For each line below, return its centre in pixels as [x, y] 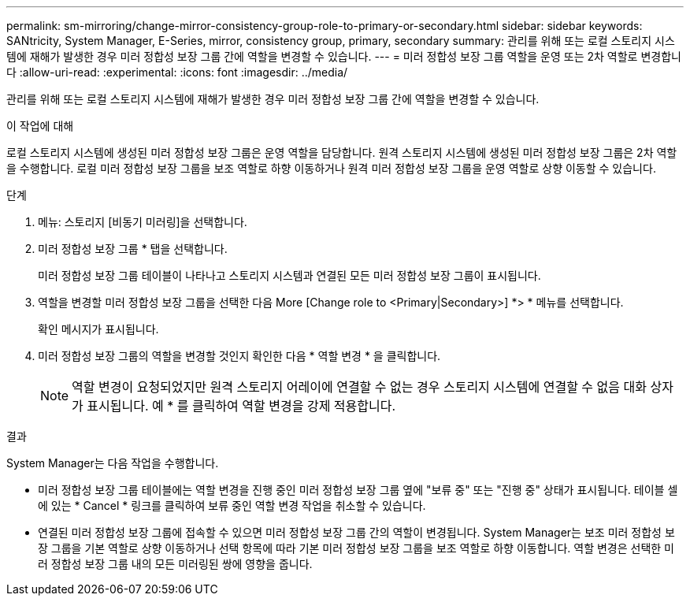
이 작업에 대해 [40, 126]
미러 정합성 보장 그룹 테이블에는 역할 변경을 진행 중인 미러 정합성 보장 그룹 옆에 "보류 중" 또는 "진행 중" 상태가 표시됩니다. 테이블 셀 [358, 490]
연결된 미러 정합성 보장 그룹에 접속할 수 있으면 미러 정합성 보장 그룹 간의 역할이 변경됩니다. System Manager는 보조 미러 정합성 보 [356, 532]
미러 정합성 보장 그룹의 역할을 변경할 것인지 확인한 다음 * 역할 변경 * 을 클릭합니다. [239, 356]
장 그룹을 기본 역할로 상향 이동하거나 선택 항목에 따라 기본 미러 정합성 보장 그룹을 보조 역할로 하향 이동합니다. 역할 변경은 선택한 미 [356, 548]
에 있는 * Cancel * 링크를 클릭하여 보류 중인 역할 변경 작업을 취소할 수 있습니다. [232, 505]
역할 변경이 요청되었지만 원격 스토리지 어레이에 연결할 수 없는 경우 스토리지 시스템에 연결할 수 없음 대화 [359, 387]
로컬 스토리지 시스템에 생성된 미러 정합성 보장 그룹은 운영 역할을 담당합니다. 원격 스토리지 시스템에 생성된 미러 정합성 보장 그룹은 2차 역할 [342, 152]
